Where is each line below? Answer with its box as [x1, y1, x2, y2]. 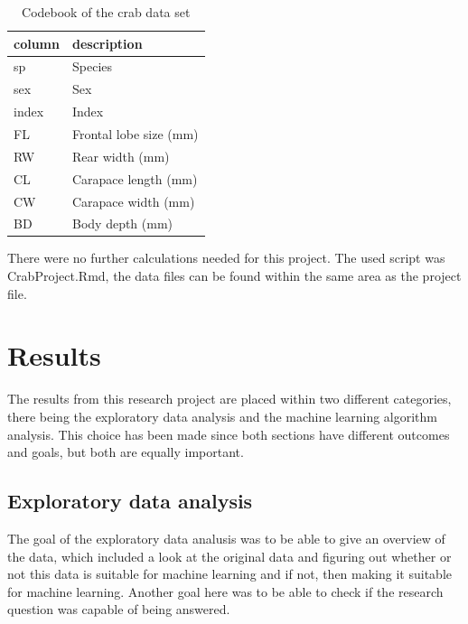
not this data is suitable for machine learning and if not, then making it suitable [7, 564, 452, 583]
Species [71, 57, 113, 76]
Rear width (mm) [71, 146, 170, 165]
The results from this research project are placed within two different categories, [7, 389, 452, 408]
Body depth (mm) [71, 214, 173, 233]
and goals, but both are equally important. [7, 442, 244, 461]
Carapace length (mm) [71, 169, 198, 188]
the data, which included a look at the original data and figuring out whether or [7, 546, 452, 565]
